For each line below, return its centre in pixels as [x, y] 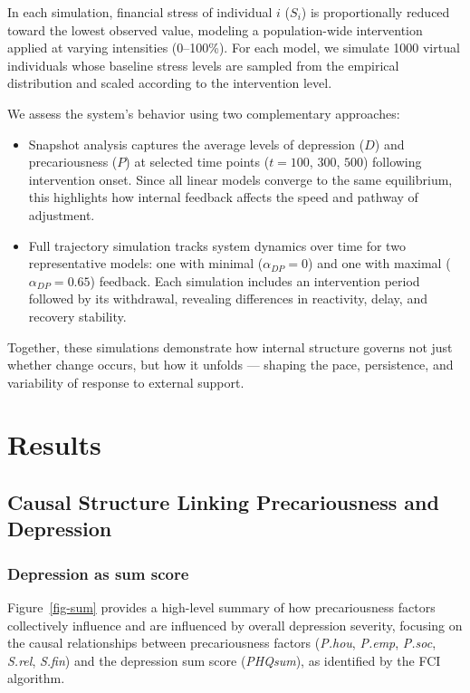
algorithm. [36, 678]
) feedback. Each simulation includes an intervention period [255, 280]
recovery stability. [77, 316]
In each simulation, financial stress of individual [140, 12]
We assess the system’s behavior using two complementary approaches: [204, 113]
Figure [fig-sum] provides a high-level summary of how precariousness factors [221, 607]
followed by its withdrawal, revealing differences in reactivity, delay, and [228, 298]
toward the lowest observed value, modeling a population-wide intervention [215, 29]
